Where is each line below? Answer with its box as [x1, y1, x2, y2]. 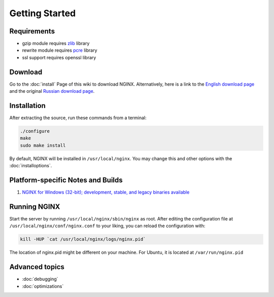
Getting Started [9, 8, 76, 19]
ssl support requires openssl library [22, 54, 96, 60]
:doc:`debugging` [22, 276, 58, 282]
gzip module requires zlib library [22, 41, 90, 47]
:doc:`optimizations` [22, 283, 64, 289]
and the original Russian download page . [9, 88, 95, 94]
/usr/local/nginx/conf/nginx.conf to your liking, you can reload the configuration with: [9, 223, 205, 229]
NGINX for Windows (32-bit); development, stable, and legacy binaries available [22, 189, 190, 195]
